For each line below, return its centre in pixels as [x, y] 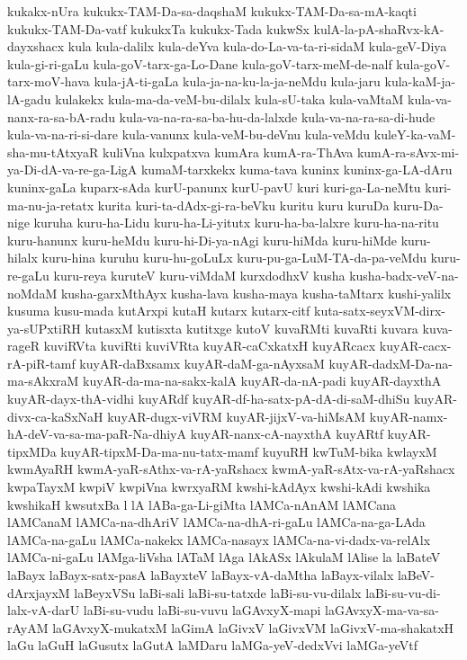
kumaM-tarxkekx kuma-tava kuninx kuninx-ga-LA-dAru [296, 169]
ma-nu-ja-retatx [51, 205]
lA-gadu [29, 98]
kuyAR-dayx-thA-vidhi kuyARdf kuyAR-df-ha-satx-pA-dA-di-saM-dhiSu [209, 399]
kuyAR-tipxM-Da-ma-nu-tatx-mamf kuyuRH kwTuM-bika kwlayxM [249, 451]
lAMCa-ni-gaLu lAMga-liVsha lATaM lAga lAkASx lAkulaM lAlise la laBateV [224, 557]
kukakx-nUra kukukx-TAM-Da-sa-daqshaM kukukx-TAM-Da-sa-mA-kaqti [212, 11]
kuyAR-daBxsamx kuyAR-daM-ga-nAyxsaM [202, 363]
